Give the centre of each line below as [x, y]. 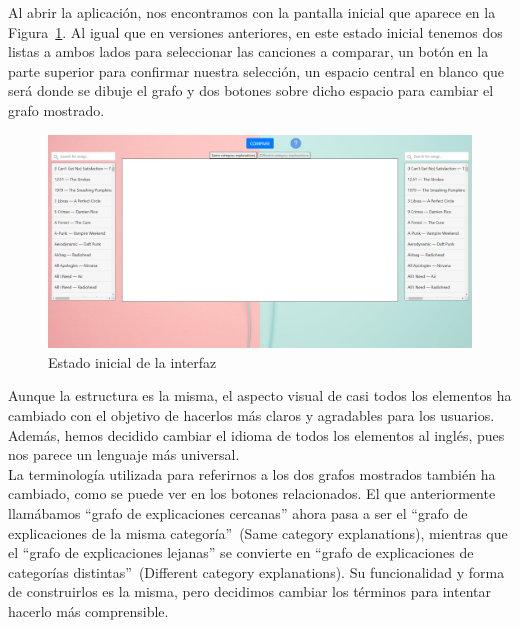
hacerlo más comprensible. [88, 610]
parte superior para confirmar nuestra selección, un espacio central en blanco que [256, 70]
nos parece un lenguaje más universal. [124, 454]
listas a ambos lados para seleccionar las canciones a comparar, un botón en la [248, 51]
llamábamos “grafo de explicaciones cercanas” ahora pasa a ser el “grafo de [238, 512]
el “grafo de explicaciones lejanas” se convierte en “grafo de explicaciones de [241, 552]
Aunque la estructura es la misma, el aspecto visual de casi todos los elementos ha [260, 395]
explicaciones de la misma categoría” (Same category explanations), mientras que [258, 532]
